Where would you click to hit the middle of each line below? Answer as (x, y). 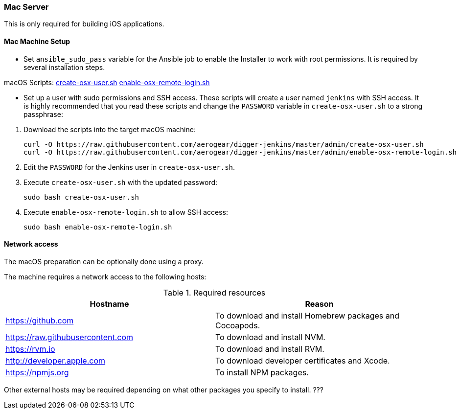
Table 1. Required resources (214, 292)
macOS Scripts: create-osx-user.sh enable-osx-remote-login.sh (107, 82)
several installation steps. (64, 67)
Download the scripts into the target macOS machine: (110, 129)
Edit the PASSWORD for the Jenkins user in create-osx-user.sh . (129, 167)
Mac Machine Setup (37, 41)
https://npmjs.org (37, 372)
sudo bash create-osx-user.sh (81, 197)
